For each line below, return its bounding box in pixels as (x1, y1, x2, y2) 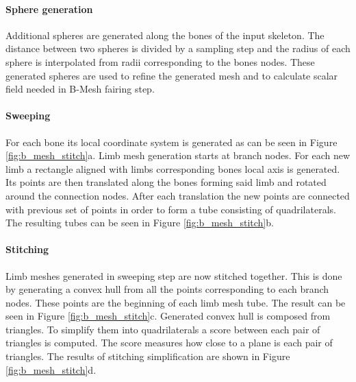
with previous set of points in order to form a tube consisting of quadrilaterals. (5, 202, 336, 216)
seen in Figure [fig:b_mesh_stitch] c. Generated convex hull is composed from (5, 309, 331, 323)
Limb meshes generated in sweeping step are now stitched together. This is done (5, 268, 342, 283)
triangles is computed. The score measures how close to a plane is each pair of (5, 335, 333, 350)
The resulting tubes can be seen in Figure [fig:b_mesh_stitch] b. (5, 215, 274, 230)
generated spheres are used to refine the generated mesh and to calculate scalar (5, 68, 338, 82)
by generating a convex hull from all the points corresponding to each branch (5, 282, 329, 296)
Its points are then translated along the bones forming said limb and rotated (5, 175, 327, 189)
